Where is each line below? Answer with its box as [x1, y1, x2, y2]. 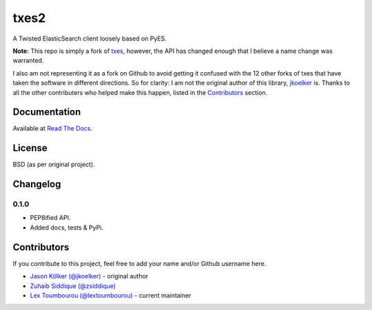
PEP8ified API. [30, 214, 71, 222]
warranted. [12, 56, 44, 65]
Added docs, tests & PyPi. [30, 223, 103, 232]
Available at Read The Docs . [12, 124, 93, 133]
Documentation [12, 107, 81, 118]
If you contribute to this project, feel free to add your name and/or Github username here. [12, 259, 267, 267]
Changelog [12, 179, 61, 190]
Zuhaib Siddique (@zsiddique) [30, 282, 116, 290]
